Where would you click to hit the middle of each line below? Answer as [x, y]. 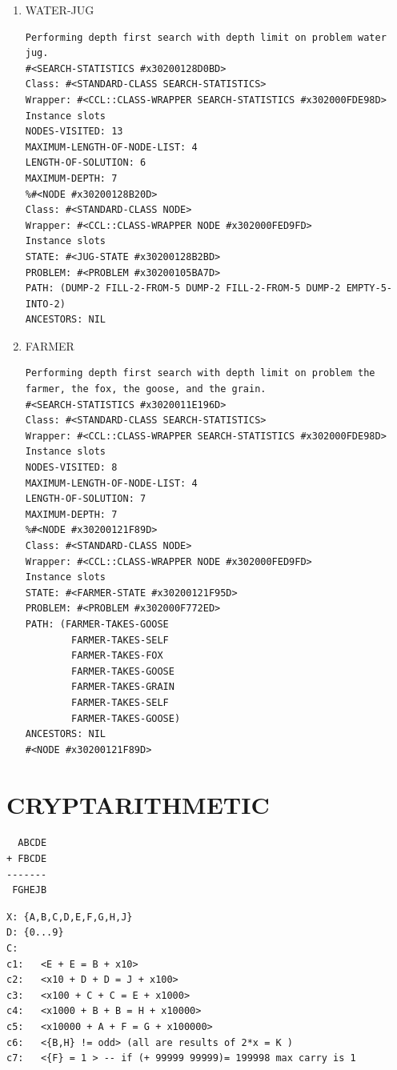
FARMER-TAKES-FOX [117, 656]
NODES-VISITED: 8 [71, 468]
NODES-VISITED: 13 [74, 132]
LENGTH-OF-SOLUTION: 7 [86, 499]
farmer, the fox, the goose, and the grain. [146, 389]
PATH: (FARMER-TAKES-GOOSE [97, 624]
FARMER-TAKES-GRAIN [123, 687]
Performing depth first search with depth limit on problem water [206, 37]
